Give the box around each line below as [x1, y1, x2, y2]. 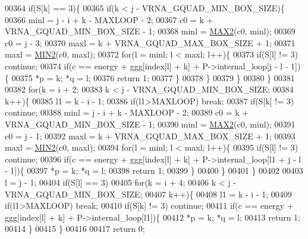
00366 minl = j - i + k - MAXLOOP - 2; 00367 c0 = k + [5, 13, 213, 26]
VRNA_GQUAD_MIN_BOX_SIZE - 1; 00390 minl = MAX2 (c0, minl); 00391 [5, 117, 296, 130]
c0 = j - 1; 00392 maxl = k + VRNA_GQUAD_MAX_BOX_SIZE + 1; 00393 [5, 129, 296, 142]
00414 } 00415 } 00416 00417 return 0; [5, 222, 145, 235]
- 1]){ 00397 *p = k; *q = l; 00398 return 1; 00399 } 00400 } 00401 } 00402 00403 [5, 164, 303, 177]
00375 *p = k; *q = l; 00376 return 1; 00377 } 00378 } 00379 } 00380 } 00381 [11, 71, 295, 84]
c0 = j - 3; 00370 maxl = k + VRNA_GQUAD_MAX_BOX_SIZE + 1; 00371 [5, 36, 296, 49]
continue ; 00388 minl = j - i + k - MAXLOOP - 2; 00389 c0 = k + [5, 106, 249, 119]
